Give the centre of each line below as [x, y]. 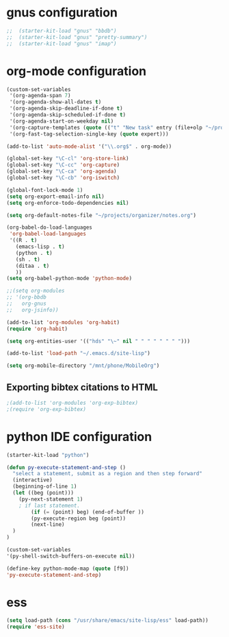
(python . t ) [34, 253]
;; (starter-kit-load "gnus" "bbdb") [62, 31]
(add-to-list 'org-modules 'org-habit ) [63, 322]
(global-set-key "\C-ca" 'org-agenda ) [62, 172]
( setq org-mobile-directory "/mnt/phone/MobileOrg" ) [83, 366]
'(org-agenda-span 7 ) [40, 96]
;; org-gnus [27, 303]
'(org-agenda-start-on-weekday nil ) [62, 121]
